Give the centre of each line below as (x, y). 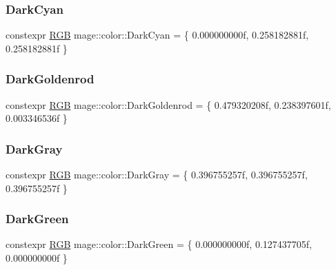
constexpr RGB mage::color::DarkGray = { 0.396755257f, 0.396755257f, (157, 175)
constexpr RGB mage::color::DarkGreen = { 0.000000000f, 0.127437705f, (159, 244)
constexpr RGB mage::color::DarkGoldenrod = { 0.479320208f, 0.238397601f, (168, 104)
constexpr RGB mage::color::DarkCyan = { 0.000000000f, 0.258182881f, (157, 35)
